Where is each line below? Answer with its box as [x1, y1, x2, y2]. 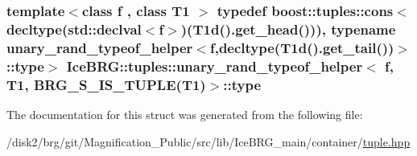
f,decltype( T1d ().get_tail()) [209, 37, 394, 57]
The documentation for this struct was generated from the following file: [6, 105, 363, 122]
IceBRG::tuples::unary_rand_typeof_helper [66, 55, 363, 76]
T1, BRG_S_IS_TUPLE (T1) [6, 74, 206, 94]
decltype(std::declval [6, 18, 142, 39]
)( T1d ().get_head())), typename [180, 18, 396, 39]
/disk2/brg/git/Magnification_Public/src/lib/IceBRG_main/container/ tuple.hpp [6, 133, 411, 150]
